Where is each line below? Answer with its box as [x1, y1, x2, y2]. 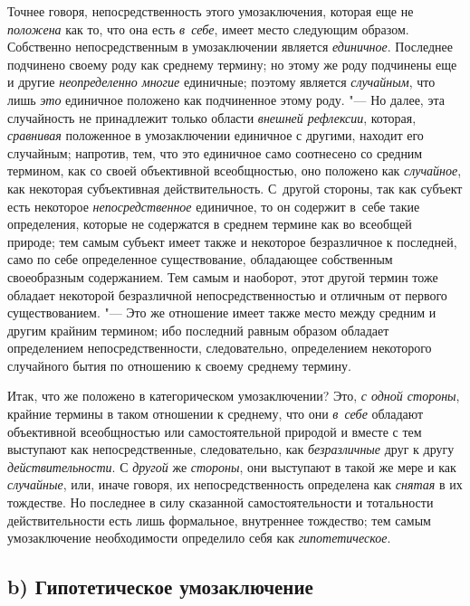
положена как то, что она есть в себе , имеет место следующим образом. [7, 19, 409, 38]
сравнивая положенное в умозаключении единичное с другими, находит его [7, 126, 424, 145]
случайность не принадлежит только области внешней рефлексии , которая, [7, 108, 417, 127]
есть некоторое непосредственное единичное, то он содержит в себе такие [7, 196, 420, 215]
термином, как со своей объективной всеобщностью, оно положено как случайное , [7, 161, 462, 180]
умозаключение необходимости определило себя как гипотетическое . [7, 528, 391, 547]
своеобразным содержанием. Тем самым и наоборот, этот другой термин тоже [7, 267, 438, 286]
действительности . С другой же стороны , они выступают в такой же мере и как [7, 457, 456, 476]
